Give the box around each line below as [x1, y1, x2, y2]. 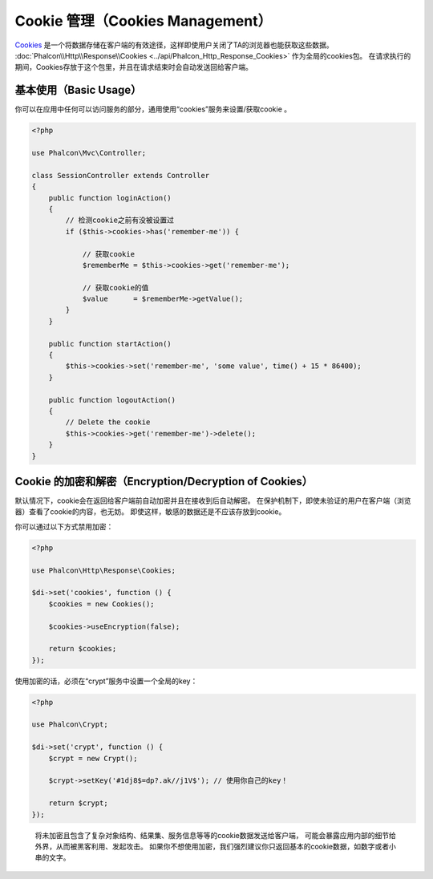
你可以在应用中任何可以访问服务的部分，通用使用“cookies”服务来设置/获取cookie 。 [14, 104, 292, 114]
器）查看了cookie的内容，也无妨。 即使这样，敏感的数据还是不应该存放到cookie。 [14, 507, 286, 516]
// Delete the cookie [65, 418, 151, 427]
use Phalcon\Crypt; [31, 720, 108, 729]
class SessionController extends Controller [31, 171, 210, 180]
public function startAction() [48, 339, 172, 348]
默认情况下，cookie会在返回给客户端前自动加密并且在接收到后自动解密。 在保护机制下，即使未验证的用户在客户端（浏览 [14, 496, 411, 505]
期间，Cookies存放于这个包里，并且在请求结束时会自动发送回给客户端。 [14, 63, 253, 72]
